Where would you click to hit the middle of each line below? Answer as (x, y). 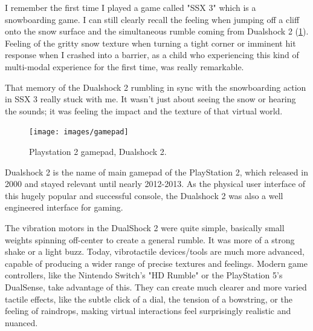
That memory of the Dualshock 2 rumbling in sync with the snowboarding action (156, 87)
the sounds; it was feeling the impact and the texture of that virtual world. (144, 110)
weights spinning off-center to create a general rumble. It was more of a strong (150, 239)
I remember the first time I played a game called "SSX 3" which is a (131, 7)
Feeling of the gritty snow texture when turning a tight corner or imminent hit (150, 43)
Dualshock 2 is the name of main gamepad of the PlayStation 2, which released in (156, 172)
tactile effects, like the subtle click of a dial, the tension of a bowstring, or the (149, 299)
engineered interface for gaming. (64, 207)
